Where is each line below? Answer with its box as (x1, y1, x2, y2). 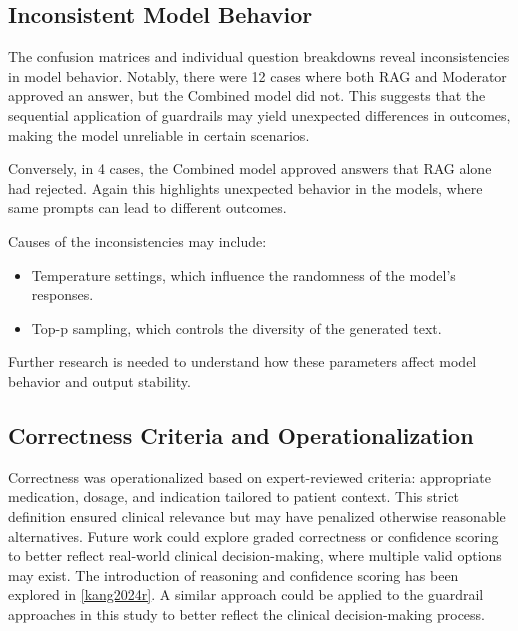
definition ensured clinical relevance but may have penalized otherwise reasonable (8, 505, 506, 526)
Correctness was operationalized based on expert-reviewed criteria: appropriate (8, 466, 491, 487)
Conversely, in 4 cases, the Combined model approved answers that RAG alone (8, 158, 492, 179)
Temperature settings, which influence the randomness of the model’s (31, 264, 456, 285)
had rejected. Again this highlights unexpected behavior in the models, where (8, 177, 483, 198)
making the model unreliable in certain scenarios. (8, 124, 310, 145)
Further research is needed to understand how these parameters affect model (8, 351, 477, 372)
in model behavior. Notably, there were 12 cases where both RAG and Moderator (8, 65, 507, 86)
